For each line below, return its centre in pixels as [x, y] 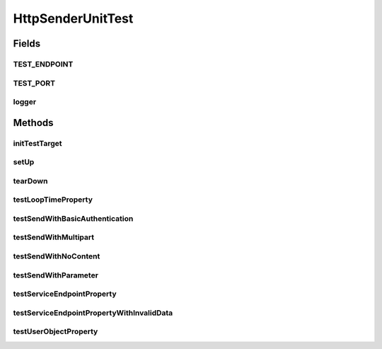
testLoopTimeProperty [53, 200]
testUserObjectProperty [56, 331]
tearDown [30, 181]
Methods [33, 123]
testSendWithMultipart [54, 237]
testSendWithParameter [56, 275]
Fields [27, 44]
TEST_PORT [34, 83]
